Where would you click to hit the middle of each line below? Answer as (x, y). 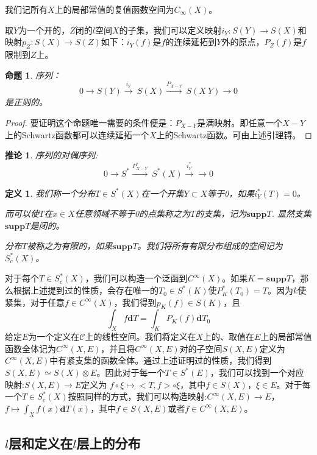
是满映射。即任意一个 (240, 122)
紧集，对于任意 (35, 302)
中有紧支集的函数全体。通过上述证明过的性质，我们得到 (161, 360)
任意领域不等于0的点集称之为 (133, 213)
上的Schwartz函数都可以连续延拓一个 (77, 134)
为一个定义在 (54, 337)
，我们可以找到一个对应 (257, 372)
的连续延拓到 (191, 42)
